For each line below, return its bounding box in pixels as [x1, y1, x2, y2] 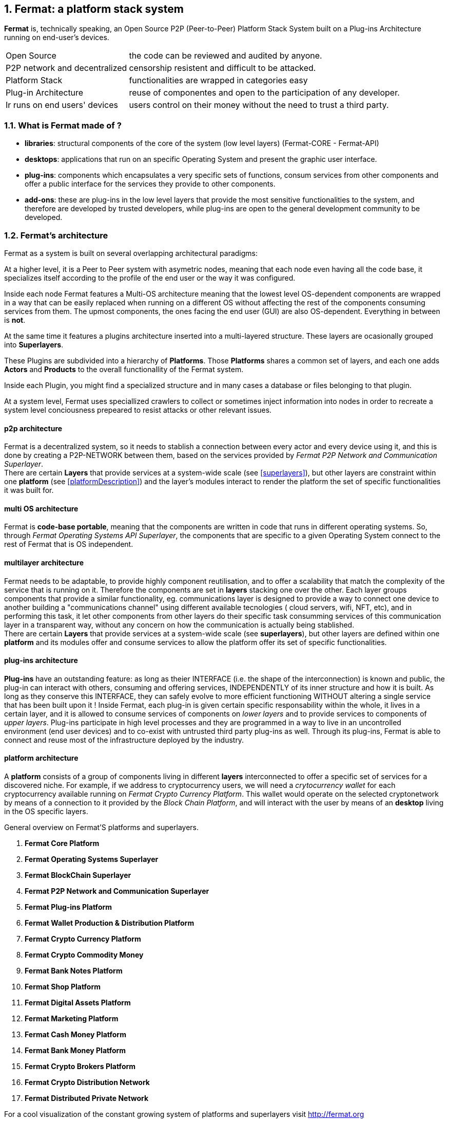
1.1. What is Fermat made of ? [4, 120, 122, 131]
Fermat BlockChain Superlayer [25, 871, 131, 880]
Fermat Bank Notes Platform [25, 966, 123, 976]
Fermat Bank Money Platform [25, 1046, 126, 1055]
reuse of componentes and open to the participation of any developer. [129, 87, 400, 98]
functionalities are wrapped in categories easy [129, 75, 308, 86]
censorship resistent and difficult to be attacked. [129, 63, 316, 73]
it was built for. [4, 486, 54, 495]
